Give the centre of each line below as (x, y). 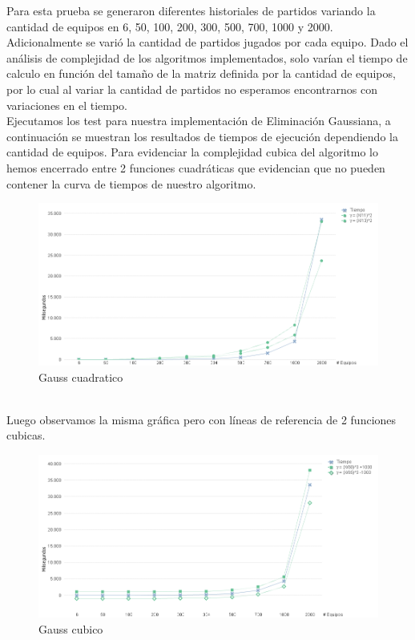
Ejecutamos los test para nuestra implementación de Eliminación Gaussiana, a (199, 121)
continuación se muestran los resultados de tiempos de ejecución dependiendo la (202, 136)
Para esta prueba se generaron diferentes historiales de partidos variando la (191, 10)
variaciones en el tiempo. (67, 105)
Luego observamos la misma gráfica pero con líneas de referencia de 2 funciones (201, 419)
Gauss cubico (71, 628)
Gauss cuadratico (81, 377)
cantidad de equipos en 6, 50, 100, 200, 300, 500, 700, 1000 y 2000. (170, 26)
